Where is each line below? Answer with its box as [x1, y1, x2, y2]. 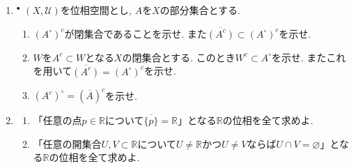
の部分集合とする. [160, 3, 241, 17]
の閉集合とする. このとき [122, 49, 236, 64]
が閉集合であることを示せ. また [64, 26, 207, 40]
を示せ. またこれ [271, 49, 346, 64]
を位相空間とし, [60, 3, 132, 17]
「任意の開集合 [33, 136, 102, 151]
